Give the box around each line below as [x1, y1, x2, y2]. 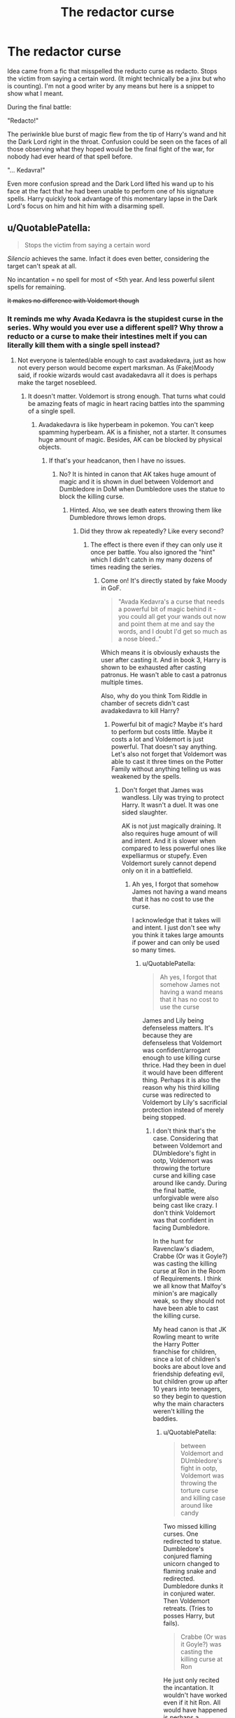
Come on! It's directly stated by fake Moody [101, 576, 227, 585]
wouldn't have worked [163, 1691, 227, 1700]
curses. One [163, 1529, 199, 1539]
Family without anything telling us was [111, 765, 222, 773]
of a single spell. [27, 407, 76, 416]
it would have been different [142, 1068, 224, 1077]
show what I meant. [7, 89, 64, 97]
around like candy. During [152, 1179, 227, 1187]
